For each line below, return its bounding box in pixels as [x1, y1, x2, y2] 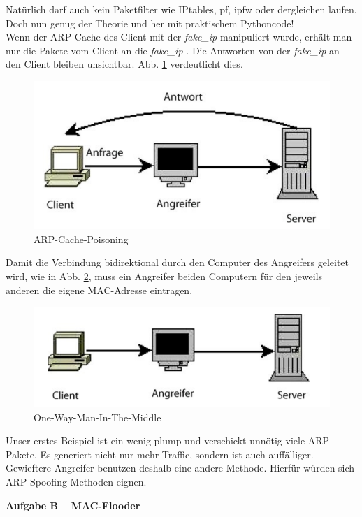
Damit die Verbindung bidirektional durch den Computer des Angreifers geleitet [6, 255, 349, 270]
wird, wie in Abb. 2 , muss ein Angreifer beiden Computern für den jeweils [6, 269, 323, 284]
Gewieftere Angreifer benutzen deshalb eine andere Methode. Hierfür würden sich [6, 460, 355, 475]
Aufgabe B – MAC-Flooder [6, 497, 140, 512]
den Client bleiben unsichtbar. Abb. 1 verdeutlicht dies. [6, 57, 243, 71]
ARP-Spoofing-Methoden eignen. [6, 474, 147, 488]
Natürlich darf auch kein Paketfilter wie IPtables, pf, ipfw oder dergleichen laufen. [6, 2, 357, 16]
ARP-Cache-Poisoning [34, 231, 129, 246]
